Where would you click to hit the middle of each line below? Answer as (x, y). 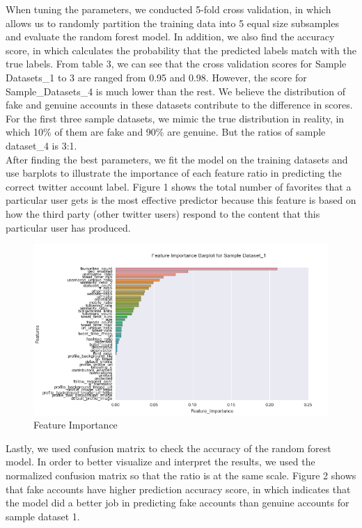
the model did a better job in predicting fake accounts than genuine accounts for (178, 503)
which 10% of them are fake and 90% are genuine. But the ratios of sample (166, 132)
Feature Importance (76, 425)
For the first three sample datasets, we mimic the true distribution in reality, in (175, 118)
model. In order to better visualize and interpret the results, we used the (160, 462)
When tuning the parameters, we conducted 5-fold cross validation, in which (168, 9)
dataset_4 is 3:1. (41, 145)
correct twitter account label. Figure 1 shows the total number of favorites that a (179, 186)
